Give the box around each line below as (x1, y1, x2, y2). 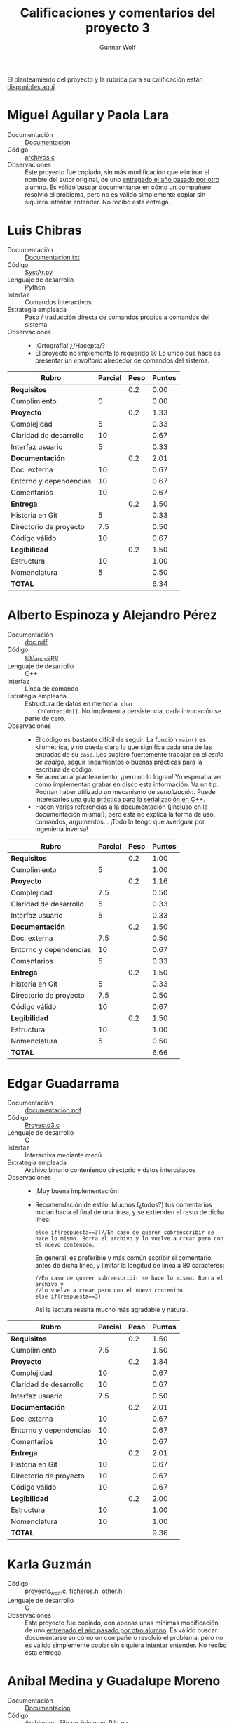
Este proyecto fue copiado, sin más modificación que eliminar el (25, 167, 210, 176)
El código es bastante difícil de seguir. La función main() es (34, 735, 207, 743)
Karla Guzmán (7, 1556, 92, 1572)
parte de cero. (25, 714, 66, 722)
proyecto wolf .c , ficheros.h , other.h (25, 1587, 123, 1597)
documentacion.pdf (25, 1106, 82, 1114)
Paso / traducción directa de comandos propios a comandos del (25, 313, 210, 321)
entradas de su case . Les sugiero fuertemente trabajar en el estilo (34, 750, 224, 758)
